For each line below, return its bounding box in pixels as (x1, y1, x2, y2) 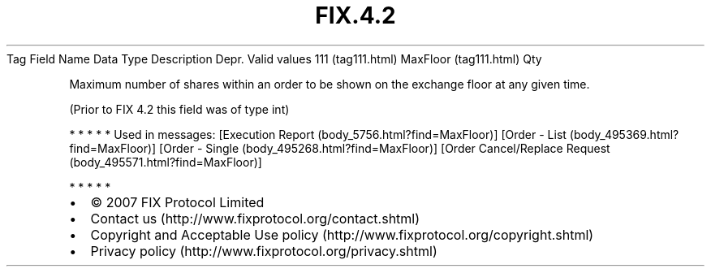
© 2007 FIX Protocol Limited (90, 193, 265, 210)
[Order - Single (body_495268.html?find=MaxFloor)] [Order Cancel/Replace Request (159, 141, 610, 155)
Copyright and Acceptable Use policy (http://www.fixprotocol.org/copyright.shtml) (90, 226, 594, 243)
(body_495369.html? (569, 127, 679, 141)
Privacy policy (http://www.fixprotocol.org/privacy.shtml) (90, 242, 437, 259)
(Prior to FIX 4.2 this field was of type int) (69, 102, 290, 116)
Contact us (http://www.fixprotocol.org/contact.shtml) (90, 210, 420, 227)
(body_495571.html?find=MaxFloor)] (69, 154, 262, 169)
